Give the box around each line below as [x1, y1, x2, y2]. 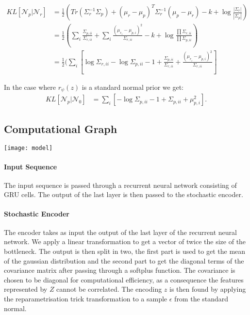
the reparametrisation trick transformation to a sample [4, 293, 167, 303]
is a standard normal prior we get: [82, 82, 183, 92]
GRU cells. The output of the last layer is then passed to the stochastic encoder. [4, 189, 243, 199]
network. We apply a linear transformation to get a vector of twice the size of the [4, 236, 246, 247]
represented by [4, 284, 48, 294]
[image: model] [4, 145, 53, 152]
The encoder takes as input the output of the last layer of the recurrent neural [4, 227, 237, 237]
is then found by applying [169, 284, 246, 294]
